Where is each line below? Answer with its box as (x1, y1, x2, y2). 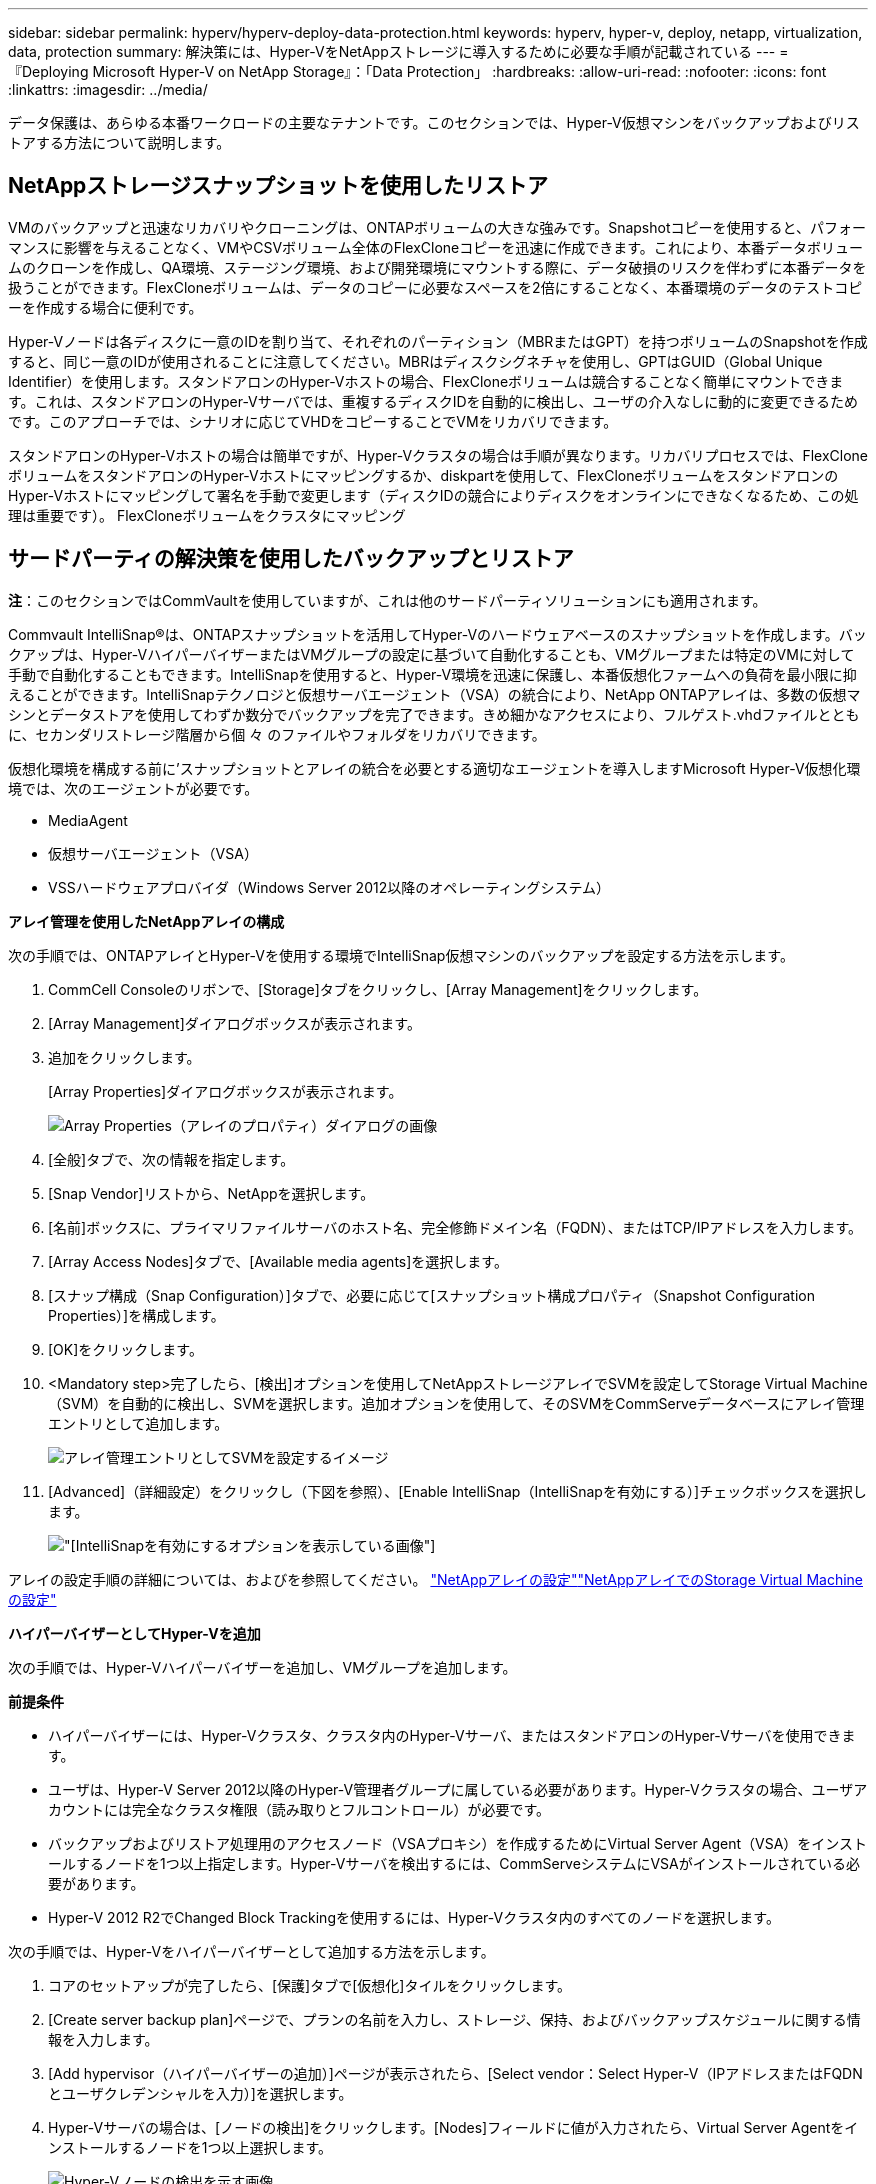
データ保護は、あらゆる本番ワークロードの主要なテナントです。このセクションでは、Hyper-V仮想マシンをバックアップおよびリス (8, 114, 860, 131)
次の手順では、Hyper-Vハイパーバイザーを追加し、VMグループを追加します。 (8, 1658, 517, 1676)
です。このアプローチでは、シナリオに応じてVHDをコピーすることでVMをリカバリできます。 (8, 412, 618, 430)
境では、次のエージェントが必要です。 (8, 779, 259, 797)
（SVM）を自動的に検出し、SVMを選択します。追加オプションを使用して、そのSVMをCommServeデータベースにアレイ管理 (48, 1394, 865, 1412)
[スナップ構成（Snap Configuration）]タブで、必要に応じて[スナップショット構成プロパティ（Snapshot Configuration (48, 1286, 816, 1304)
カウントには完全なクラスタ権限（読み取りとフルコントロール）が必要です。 (48, 1800, 551, 1818)
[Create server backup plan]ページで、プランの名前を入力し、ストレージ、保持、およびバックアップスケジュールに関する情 (48, 2010, 861, 2028)
